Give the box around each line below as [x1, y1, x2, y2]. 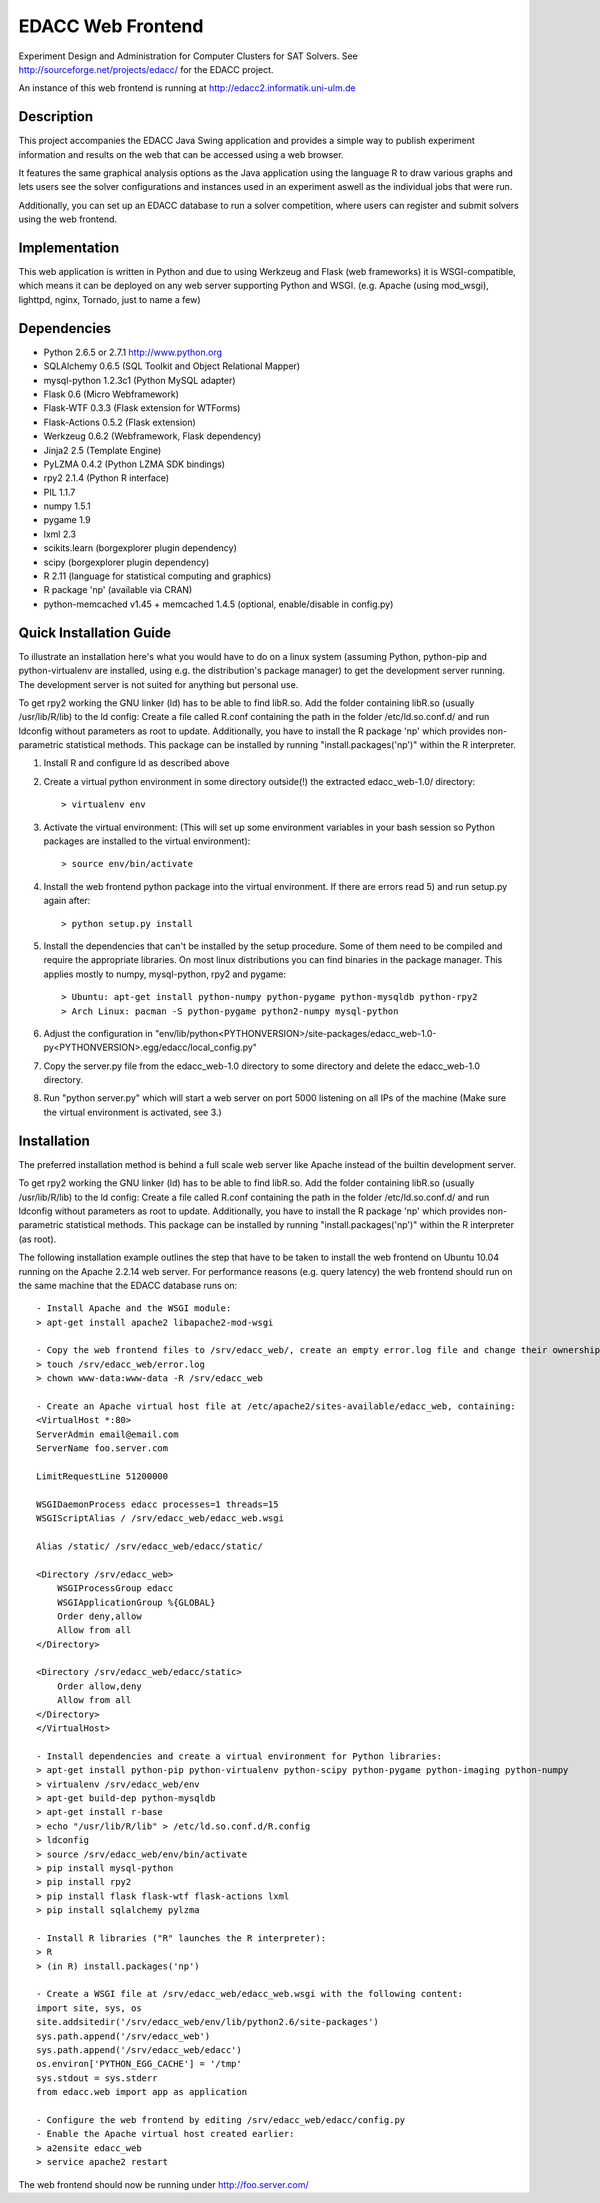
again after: [43, 895, 91, 907]
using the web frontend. [18, 213, 118, 225]
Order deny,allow [56, 1610, 142, 1622]
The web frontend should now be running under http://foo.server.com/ [18, 2178, 309, 2190]
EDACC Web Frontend [18, 15, 204, 37]
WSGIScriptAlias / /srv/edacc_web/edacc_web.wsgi [36, 1513, 285, 1524]
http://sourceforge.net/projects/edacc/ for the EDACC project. [18, 63, 274, 75]
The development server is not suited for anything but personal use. [18, 678, 299, 690]
